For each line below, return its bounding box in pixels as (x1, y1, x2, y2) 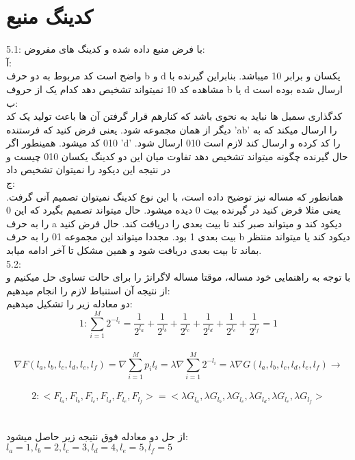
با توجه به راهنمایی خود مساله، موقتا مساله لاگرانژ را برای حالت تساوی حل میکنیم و (6, 270, 351, 284)
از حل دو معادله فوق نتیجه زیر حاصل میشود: (6, 429, 188, 444)
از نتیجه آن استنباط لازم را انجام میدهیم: (6, 283, 170, 297)
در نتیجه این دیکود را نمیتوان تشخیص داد (6, 162, 170, 177)
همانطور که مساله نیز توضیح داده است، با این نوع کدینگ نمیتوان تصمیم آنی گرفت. (6, 189, 343, 203)
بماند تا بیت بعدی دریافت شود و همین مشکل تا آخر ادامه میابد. (6, 243, 262, 257)
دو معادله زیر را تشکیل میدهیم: (6, 296, 133, 311)
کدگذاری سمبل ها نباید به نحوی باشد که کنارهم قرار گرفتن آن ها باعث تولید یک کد (6, 109, 343, 123)
